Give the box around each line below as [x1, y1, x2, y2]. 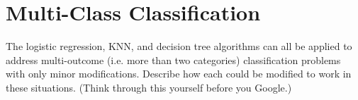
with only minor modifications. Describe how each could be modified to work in [6, 66, 352, 81]
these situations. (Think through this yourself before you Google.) [6, 80, 292, 94]
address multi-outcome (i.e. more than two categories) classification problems [6, 52, 341, 67]
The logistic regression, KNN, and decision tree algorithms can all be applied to [6, 39, 352, 54]
